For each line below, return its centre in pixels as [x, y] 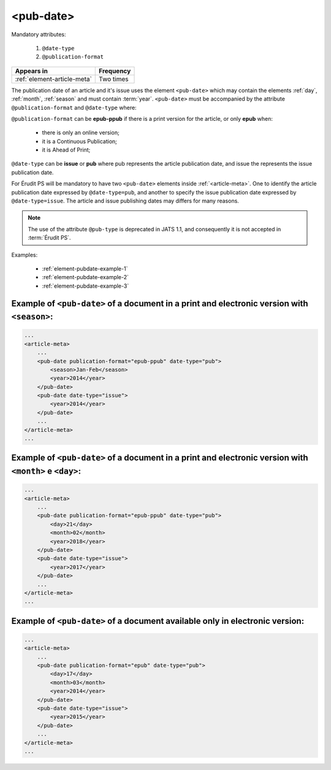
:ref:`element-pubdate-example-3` [86, 286]
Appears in [32, 71]
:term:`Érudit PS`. [49, 238]
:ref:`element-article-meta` [53, 79]
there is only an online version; [81, 133]
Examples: [25, 255]
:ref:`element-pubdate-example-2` [85, 277]
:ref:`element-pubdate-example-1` [85, 268]
